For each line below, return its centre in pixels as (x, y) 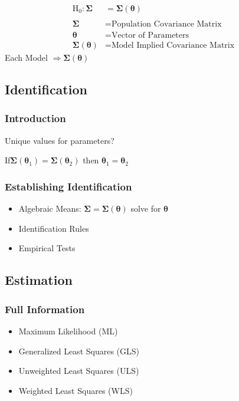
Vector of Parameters (150, 36)
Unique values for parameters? (60, 140)
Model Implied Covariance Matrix (173, 46)
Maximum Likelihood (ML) (68, 331)
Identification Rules (54, 228)
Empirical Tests (47, 248)
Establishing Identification (68, 186)
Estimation (39, 280)
